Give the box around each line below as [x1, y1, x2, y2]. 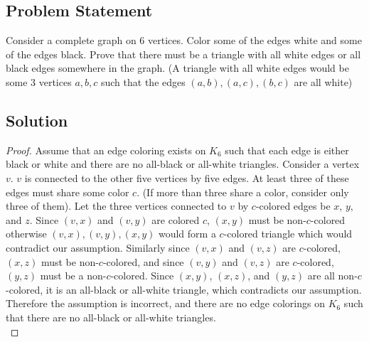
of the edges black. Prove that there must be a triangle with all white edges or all [6, 46, 361, 61]
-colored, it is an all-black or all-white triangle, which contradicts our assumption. [6, 282, 362, 296]
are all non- [307, 268, 358, 283]
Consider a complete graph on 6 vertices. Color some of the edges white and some [6, 33, 362, 48]
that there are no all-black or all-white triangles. [6, 309, 216, 324]
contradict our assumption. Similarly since [6, 240, 190, 255]
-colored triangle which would [223, 226, 353, 241]
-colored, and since [102, 254, 184, 269]
